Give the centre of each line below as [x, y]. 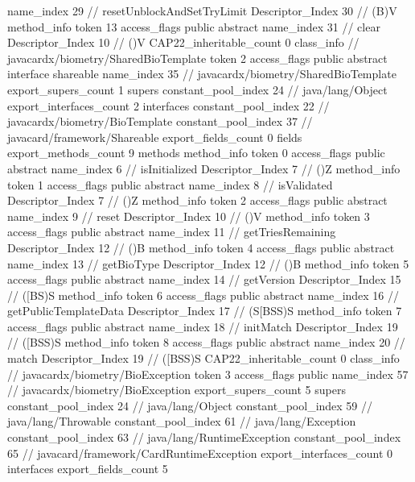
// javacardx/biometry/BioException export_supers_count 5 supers [177, 390]
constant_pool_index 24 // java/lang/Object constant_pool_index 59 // [190, 405]
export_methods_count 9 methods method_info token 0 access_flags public [196, 153]
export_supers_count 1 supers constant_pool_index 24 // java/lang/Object [197, 89]
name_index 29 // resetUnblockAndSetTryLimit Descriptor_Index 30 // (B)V [202, 10]
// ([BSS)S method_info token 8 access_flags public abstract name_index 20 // [206, 342]
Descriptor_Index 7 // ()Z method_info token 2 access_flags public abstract [197, 200]
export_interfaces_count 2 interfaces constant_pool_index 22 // [168, 105]
